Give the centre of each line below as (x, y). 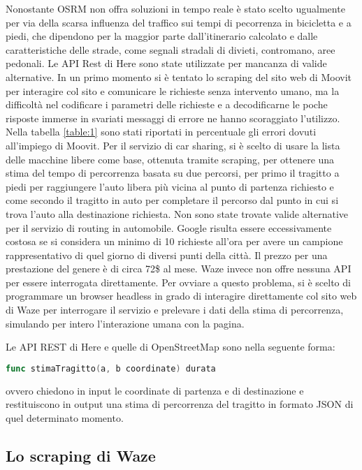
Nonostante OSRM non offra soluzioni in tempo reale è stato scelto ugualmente (175, 8)
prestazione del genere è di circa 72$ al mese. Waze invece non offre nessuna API (179, 269)
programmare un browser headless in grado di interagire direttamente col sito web (181, 296)
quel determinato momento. (65, 417)
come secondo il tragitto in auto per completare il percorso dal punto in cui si (172, 200)
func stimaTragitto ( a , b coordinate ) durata (111, 368)
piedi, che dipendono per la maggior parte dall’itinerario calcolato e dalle (162, 36)
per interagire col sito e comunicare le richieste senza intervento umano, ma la (173, 90)
